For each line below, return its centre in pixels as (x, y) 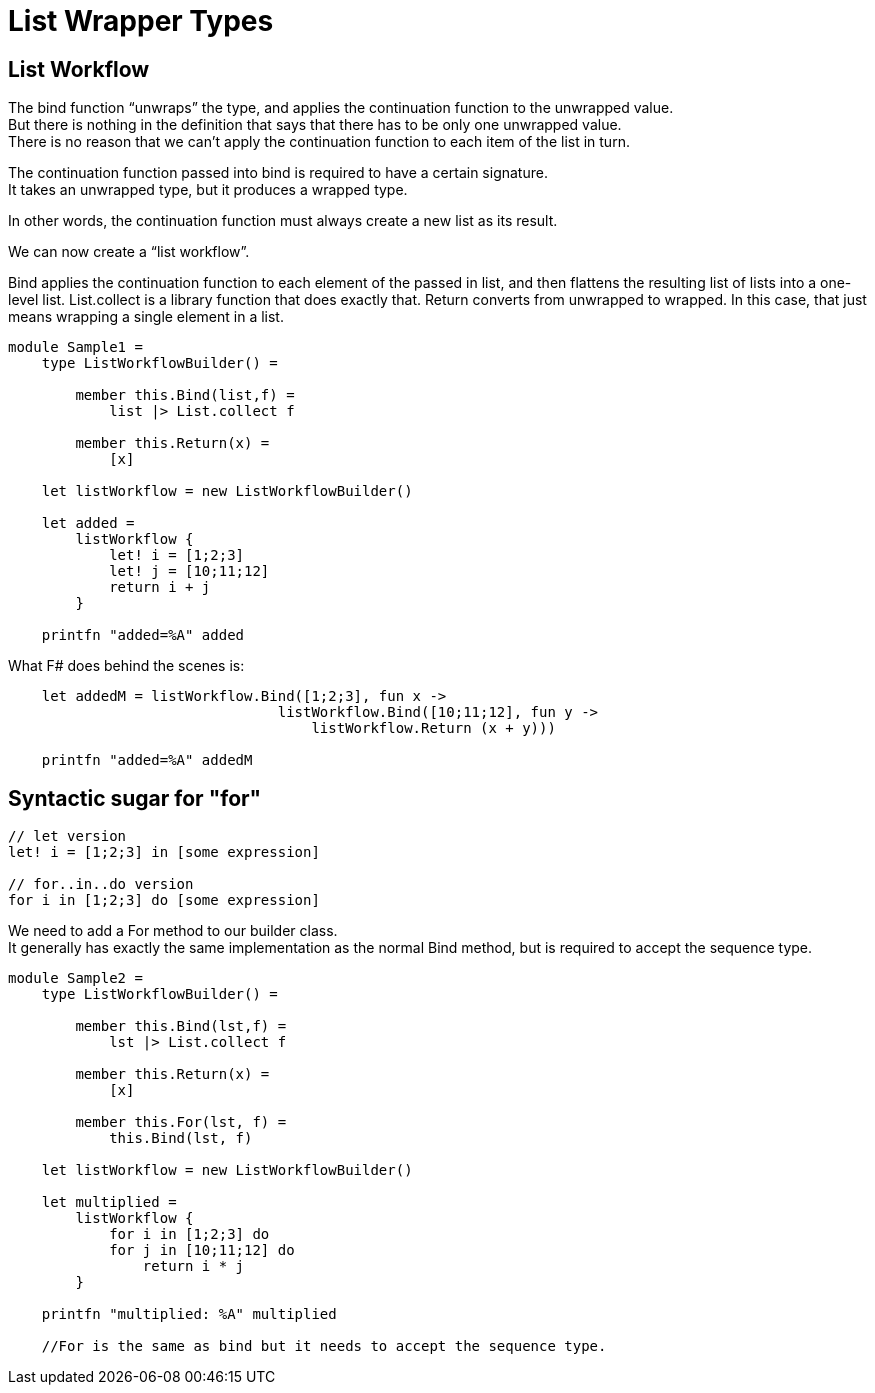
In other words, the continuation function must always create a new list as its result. (283, 221)
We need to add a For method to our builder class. (173, 931)
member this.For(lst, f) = (181, 1122)
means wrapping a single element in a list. (146, 317)
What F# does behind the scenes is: (126, 666)
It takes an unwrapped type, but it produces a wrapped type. (208, 190)
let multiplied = (109, 1202)
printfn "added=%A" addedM (147, 760)
